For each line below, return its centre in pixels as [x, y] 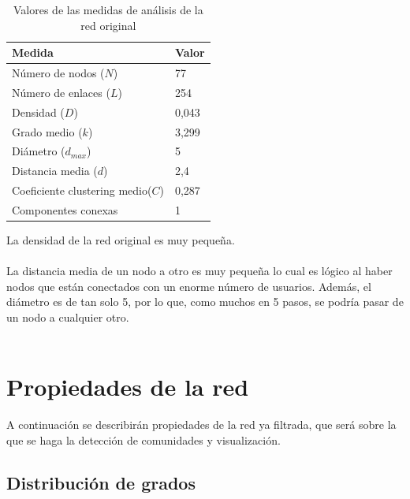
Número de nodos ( [58, 73]
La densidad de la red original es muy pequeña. [121, 240]
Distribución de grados [101, 482]
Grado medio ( [47, 131]
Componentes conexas [65, 209]
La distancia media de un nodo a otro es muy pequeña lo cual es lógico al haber [199, 271]
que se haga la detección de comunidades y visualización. [143, 439]
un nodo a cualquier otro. [68, 317]
